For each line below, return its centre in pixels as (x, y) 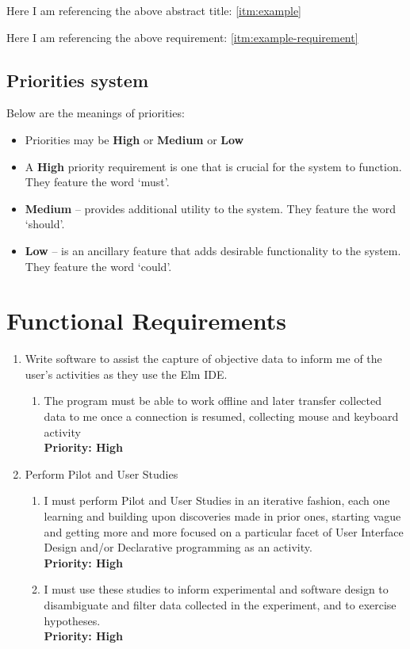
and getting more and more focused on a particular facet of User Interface (224, 531)
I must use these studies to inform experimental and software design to (216, 589)
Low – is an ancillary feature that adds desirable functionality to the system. (213, 250)
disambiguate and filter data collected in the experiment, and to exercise (220, 604)
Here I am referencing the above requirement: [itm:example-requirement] (182, 37)
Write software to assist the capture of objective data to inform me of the (203, 359)
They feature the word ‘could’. (98, 266)
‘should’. (45, 224)
